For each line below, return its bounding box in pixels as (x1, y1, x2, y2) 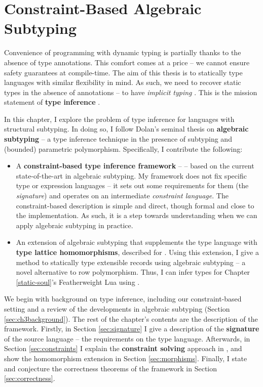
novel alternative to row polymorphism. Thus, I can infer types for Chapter (16, 267, 250, 277)
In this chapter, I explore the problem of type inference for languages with (4, 113, 235, 124)
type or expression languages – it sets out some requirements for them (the (16, 180, 249, 191)
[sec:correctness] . (4, 373, 55, 383)
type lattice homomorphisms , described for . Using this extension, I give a (16, 247, 259, 257)
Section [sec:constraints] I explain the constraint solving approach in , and (4, 343, 242, 354)
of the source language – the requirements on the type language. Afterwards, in (4, 333, 250, 343)
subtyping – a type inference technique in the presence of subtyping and (4, 134, 232, 144)
